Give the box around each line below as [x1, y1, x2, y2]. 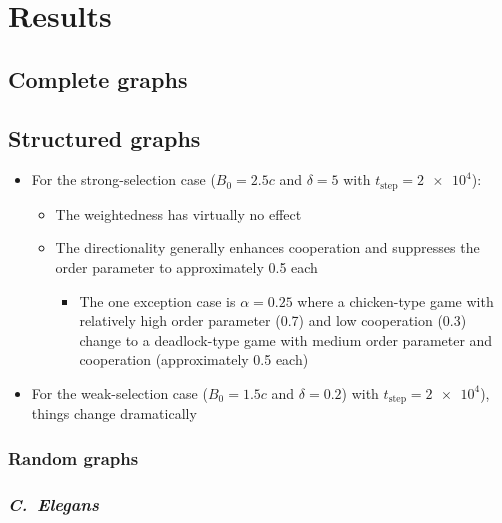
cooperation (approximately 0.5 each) [79, 349, 309, 370]
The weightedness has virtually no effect [55, 203, 302, 224]
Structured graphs [8, 122, 201, 153]
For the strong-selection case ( [31, 169, 216, 190]
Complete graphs [8, 63, 188, 94]
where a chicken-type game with [297, 290, 494, 311]
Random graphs [8, 445, 139, 470]
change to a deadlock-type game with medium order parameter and [79, 329, 493, 350]
